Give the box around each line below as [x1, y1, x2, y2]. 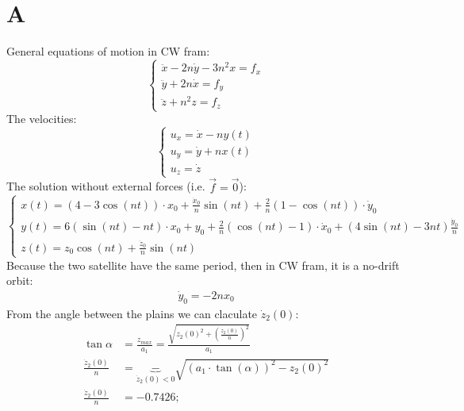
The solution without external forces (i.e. [6, 178, 205, 194]
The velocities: [6, 110, 77, 127]
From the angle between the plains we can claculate [6, 305, 258, 321]
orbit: [6, 272, 33, 289]
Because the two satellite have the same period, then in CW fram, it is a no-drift [6, 256, 400, 273]
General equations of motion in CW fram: [6, 43, 210, 60]
